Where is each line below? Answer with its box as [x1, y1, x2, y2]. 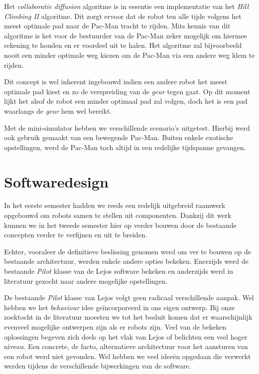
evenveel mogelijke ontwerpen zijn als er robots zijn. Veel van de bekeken [4, 321, 227, 332]
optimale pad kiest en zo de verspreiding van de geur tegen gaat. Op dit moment [4, 86, 251, 96]
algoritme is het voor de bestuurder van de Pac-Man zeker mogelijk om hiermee [4, 30, 247, 40]
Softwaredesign [4, 171, 109, 191]
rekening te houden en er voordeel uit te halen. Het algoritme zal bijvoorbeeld [4, 40, 242, 50]
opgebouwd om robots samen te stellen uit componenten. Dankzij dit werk [4, 210, 232, 220]
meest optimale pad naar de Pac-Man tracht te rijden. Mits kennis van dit [4, 20, 231, 31]
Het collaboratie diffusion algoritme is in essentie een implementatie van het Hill [4, 1, 249, 11]
